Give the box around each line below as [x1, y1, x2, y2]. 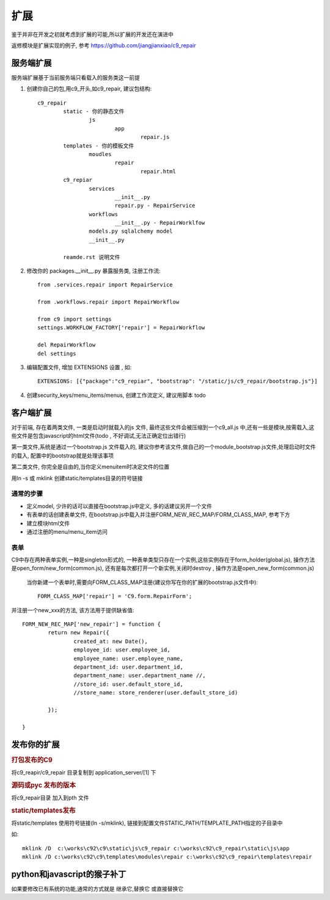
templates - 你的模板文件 [63, 142, 134, 149]
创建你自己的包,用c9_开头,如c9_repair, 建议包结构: [26, 85, 152, 92]
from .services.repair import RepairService [37, 282, 174, 288]
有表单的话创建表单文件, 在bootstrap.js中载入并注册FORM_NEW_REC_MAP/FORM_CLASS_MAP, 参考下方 [26, 511, 290, 519]
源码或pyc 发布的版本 [11, 781, 76, 789]
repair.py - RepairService [114, 202, 196, 209]
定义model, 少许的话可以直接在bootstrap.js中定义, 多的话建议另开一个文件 [26, 502, 213, 509]
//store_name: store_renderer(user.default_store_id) [73, 689, 238, 696]
